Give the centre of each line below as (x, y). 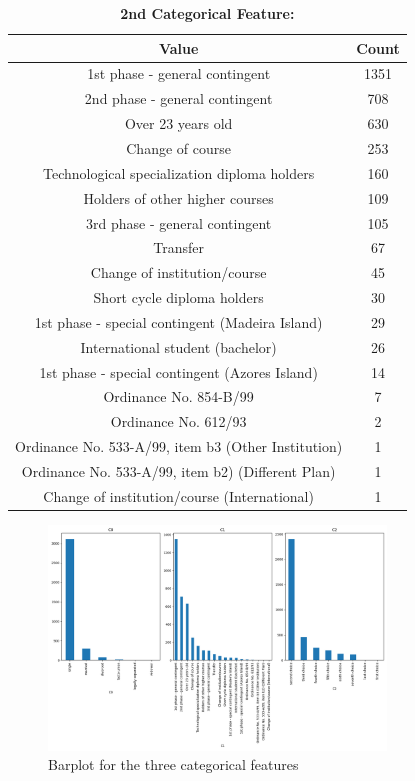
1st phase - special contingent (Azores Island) (178, 371)
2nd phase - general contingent (178, 98)
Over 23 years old (178, 123)
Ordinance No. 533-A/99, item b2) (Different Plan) (178, 470)
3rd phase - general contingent (178, 222)
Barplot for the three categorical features (173, 764)
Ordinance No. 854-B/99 (178, 396)
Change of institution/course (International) (178, 495)
